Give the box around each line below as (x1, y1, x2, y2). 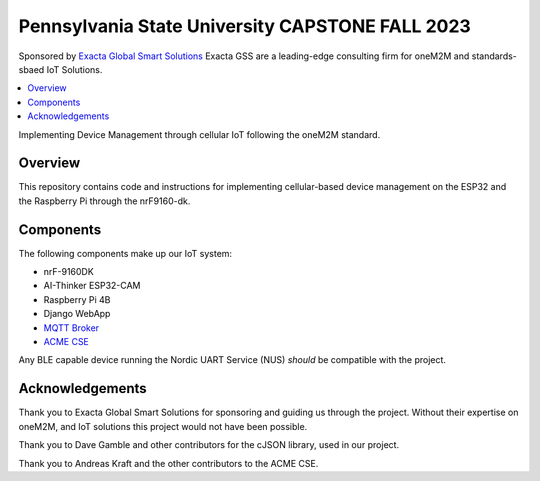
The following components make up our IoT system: (18, 247, 233, 259)
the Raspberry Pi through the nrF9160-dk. (18, 195, 191, 207)
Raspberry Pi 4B (43, 293, 111, 305)
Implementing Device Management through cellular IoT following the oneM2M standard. (18, 128, 381, 140)
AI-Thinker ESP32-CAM (43, 280, 141, 292)
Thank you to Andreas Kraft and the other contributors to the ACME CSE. (18, 457, 319, 469)
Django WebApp (43, 308, 111, 320)
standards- (471, 50, 517, 62)
